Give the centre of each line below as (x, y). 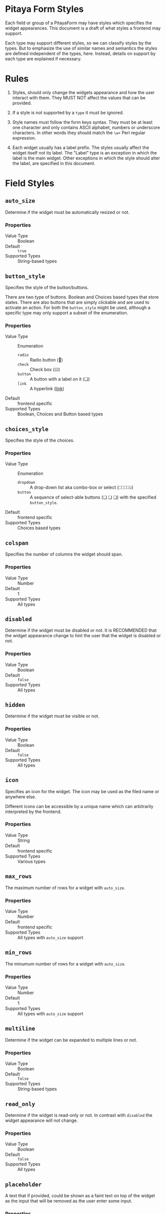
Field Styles (30, 183)
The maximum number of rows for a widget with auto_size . (65, 888)
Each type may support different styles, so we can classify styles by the (78, 43)
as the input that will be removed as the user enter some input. (69, 1201)
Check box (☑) (45, 369)
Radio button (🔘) (46, 360)
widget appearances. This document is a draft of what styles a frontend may (83, 28)
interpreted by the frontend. (33, 811)
